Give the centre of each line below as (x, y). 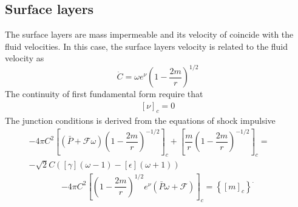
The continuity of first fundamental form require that (104, 94)
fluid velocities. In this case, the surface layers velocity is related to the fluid (147, 46)
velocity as (25, 58)
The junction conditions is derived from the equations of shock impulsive (140, 120)
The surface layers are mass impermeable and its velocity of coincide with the (149, 34)
